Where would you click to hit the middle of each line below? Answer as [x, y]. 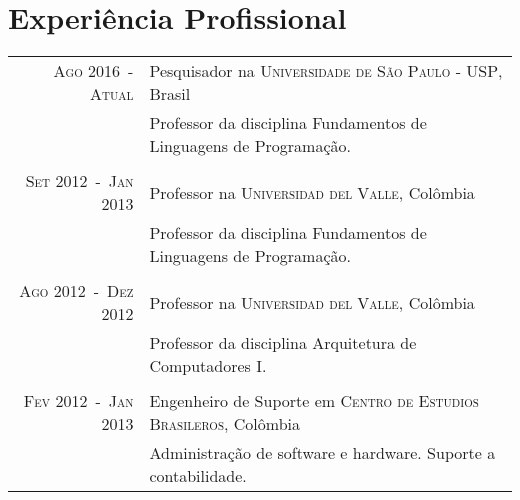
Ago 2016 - [93, 71]
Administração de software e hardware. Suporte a [322, 453]
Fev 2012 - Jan [78, 401]
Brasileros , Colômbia [225, 424]
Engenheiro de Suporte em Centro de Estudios [314, 401]
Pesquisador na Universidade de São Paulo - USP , [326, 71]
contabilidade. [198, 476]
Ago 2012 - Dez [76, 291]
